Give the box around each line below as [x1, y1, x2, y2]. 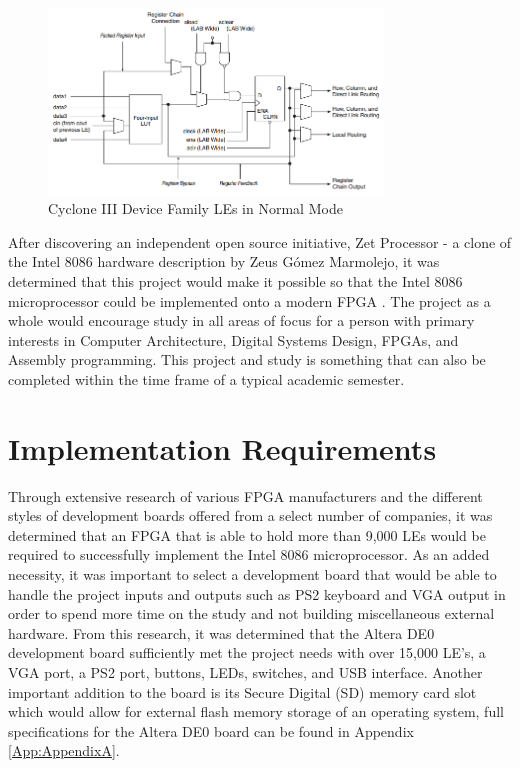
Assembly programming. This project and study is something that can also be [8, 349, 486, 370]
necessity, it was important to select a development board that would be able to [8, 563, 497, 584]
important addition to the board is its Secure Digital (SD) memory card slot [8, 681, 477, 702]
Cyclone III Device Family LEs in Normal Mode [48, 198, 343, 219]
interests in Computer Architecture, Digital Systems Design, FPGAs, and [8, 329, 459, 350]
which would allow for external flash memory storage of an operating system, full [8, 701, 504, 722]
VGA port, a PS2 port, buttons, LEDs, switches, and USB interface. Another [8, 661, 483, 682]
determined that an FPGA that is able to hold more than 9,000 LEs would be [8, 524, 486, 545]
